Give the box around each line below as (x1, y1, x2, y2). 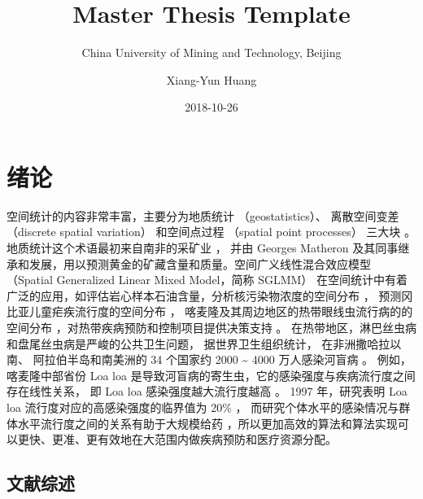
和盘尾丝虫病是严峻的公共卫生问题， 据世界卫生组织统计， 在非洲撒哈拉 (7, 335, 390, 352)
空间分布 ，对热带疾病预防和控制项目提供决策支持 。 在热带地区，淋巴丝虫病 (7, 319, 417, 335)
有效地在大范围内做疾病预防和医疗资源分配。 (97, 431, 337, 448)
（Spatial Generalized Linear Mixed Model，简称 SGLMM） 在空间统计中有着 (7, 271, 408, 288)
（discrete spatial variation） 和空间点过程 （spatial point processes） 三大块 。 (7, 223, 416, 240)
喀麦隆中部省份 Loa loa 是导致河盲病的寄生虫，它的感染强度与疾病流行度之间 (7, 366, 416, 383)
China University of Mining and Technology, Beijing (81, 44, 342, 61)
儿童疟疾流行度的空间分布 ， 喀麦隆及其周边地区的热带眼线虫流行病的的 (28, 303, 413, 320)
